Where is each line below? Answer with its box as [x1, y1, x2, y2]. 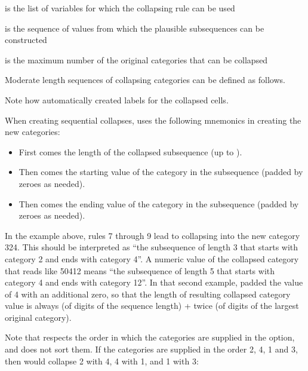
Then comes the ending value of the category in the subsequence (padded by [19, 197, 299, 210]
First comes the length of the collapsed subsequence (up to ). [19, 145, 242, 158]
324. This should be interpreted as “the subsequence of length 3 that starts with [5, 241, 298, 253]
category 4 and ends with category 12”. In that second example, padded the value [5, 276, 303, 289]
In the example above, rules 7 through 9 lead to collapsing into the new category [5, 229, 300, 241]
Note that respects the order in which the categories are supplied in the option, [5, 331, 295, 344]
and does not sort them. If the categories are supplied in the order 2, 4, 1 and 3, [5, 343, 298, 355]
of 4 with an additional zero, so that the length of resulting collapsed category [5, 287, 291, 300]
